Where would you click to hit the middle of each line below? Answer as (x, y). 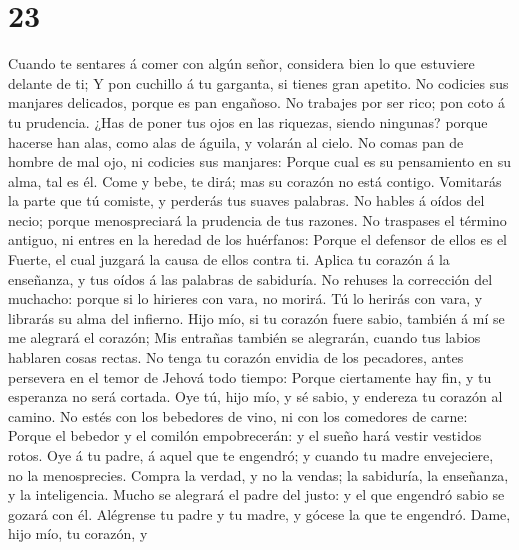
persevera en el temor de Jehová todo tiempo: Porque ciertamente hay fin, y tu (250, 376)
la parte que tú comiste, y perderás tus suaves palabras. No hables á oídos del (246, 200)
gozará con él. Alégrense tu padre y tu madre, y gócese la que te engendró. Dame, (259, 513)
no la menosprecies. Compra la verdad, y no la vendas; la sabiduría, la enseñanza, (258, 474)
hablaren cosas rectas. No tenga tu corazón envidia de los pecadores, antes (236, 357)
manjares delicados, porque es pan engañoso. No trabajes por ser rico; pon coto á (256, 102)
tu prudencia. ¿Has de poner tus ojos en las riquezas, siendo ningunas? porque (248, 121)
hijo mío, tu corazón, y (78, 533)
